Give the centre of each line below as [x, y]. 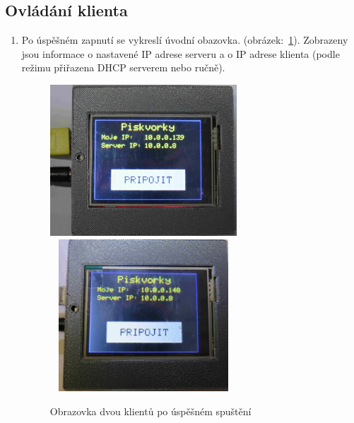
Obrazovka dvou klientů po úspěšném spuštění [151, 411]
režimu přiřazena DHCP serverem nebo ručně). [123, 67]
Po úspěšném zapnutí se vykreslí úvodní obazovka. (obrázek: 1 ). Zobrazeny [185, 40]
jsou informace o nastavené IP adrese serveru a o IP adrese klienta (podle [181, 53]
